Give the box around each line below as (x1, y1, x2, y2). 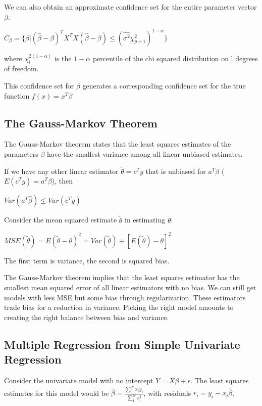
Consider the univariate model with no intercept (4, 375, 153, 385)
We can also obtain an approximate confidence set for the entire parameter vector (4, 2, 257, 12)
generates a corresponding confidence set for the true (82, 80, 246, 91)
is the (54, 53, 72, 63)
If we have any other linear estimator (4, 165, 119, 176)
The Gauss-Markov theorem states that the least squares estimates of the (4, 139, 231, 149)
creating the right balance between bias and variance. (4, 311, 169, 322)
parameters (4, 149, 38, 159)
